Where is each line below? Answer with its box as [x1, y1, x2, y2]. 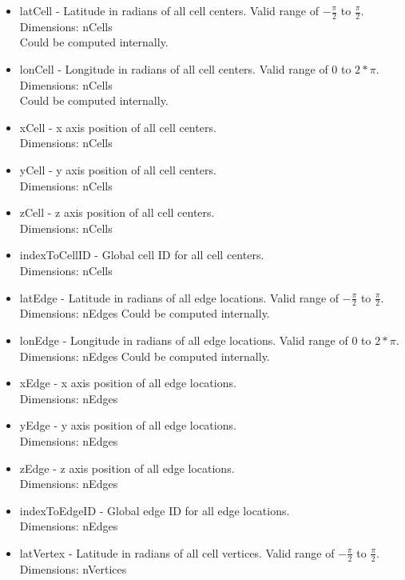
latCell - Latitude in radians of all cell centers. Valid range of [19, 2, 319, 18]
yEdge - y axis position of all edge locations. [19, 417, 236, 434]
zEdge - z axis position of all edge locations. [19, 459, 235, 476]
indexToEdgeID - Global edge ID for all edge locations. [19, 502, 290, 518]
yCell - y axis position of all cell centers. [19, 161, 216, 178]
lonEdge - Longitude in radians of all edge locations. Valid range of [19, 331, 348, 348]
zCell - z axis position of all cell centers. [19, 204, 215, 221]
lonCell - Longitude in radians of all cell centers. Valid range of [19, 61, 328, 78]
